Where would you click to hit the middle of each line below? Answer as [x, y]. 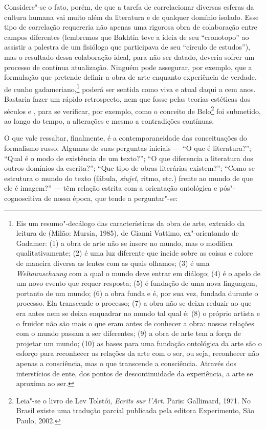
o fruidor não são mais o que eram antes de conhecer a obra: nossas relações [135, 323]
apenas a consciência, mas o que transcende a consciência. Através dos [126, 363]
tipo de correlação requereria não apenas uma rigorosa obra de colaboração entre [131, 27]
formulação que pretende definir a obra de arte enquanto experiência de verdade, [130, 77]
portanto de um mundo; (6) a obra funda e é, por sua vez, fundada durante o [137, 293]
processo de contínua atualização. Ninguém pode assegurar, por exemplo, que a [128, 67]
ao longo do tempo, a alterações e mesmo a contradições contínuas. [109, 120]
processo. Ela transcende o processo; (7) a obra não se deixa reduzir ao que [134, 303]
